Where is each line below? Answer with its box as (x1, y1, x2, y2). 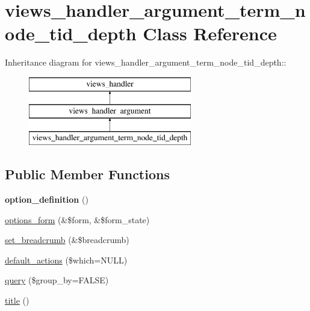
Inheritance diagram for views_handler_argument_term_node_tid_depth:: (5, 56, 287, 69)
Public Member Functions (5, 165, 170, 183)
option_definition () (5, 193, 88, 206)
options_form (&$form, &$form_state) (5, 213, 150, 226)
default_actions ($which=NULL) (5, 253, 128, 266)
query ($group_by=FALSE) (5, 274, 109, 286)
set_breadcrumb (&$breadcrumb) (5, 233, 129, 246)
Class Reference (143, 21, 277, 46)
